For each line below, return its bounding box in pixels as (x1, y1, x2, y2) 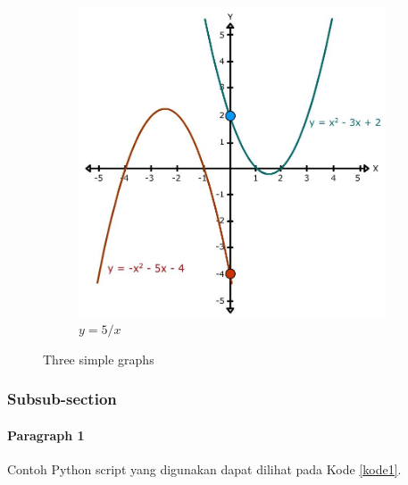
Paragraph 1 (7, 425, 85, 444)
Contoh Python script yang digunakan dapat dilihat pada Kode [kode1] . (7, 460, 402, 479)
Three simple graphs (43, 349, 154, 368)
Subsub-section (7, 388, 117, 410)
